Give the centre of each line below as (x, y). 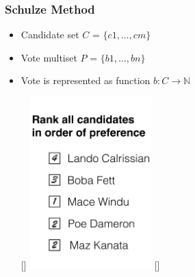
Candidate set (50, 35)
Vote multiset (49, 57)
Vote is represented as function (86, 80)
